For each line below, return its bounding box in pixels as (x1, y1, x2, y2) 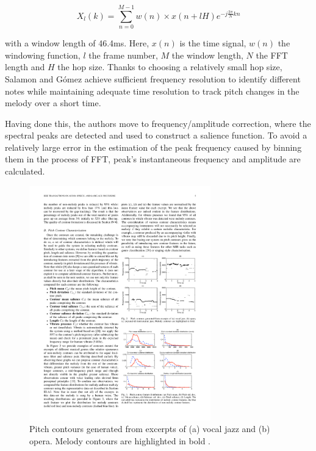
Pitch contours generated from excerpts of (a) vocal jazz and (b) (29, 422, 270, 435)
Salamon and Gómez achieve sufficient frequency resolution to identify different (5, 72, 301, 85)
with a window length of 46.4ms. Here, (5, 37, 149, 49)
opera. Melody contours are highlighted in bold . (29, 435, 210, 447)
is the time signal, (179, 37, 246, 49)
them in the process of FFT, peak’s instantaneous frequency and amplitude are (5, 153, 301, 165)
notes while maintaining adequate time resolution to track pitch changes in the (5, 84, 300, 97)
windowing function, (5, 48, 81, 61)
